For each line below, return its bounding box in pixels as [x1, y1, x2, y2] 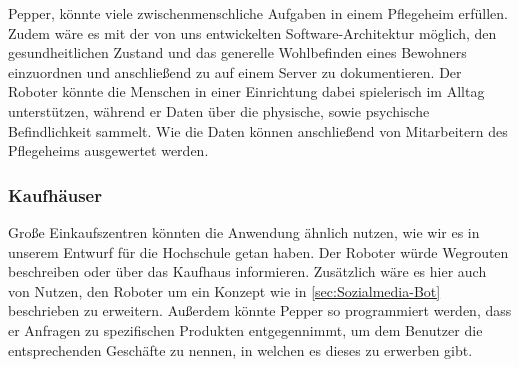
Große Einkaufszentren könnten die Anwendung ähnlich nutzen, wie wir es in [8, 221, 480, 242]
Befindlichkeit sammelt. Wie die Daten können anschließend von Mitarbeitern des [8, 120, 508, 141]
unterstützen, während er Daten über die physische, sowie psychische [8, 100, 430, 121]
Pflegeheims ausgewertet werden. [8, 140, 209, 161]
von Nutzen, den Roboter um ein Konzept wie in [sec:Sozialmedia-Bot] [8, 280, 441, 301]
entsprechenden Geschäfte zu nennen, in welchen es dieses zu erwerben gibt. [8, 339, 473, 360]
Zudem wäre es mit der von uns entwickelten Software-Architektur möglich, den [8, 22, 497, 43]
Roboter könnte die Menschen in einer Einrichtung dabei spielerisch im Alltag [8, 81, 485, 102]
